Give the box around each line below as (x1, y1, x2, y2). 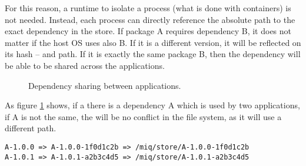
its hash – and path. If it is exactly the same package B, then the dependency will (5, 48, 301, 60)
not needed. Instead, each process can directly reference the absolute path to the (5, 13, 295, 25)
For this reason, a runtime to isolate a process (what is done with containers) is (5, 2, 291, 14)
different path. (5, 122, 56, 134)
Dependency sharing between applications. (28, 79, 181, 91)
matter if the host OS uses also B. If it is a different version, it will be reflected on (5, 36, 301, 48)
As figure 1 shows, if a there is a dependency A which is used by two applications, (5, 99, 300, 111)
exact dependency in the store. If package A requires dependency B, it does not (5, 25, 292, 37)
